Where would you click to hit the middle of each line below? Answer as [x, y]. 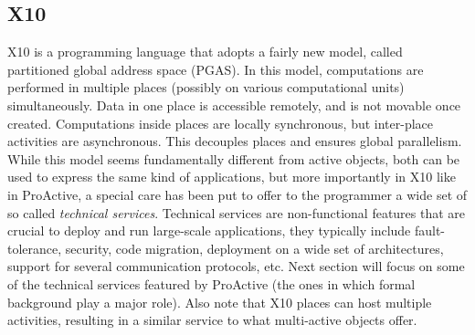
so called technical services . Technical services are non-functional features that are [237, 212]
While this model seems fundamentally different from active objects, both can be [234, 158]
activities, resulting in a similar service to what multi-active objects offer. [212, 320]
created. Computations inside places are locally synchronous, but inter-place [221, 123]
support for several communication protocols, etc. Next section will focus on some [236, 266]
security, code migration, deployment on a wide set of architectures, [254, 248]
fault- [430, 230]
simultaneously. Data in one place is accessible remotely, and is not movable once [234, 105]
